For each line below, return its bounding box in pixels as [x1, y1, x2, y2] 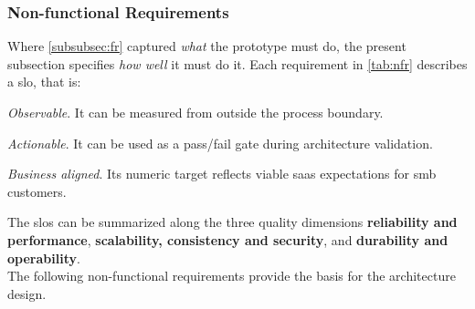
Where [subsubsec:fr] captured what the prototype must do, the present [7, 36, 406, 56]
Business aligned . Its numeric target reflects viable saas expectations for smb [7, 164, 437, 183]
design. [7, 283, 47, 303]
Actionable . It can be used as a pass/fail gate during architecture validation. [7, 133, 433, 152]
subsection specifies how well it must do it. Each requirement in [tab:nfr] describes [7, 54, 468, 73]
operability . [7, 248, 80, 267]
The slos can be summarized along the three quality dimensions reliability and [7, 212, 458, 232]
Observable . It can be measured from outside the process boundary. [7, 103, 384, 121]
